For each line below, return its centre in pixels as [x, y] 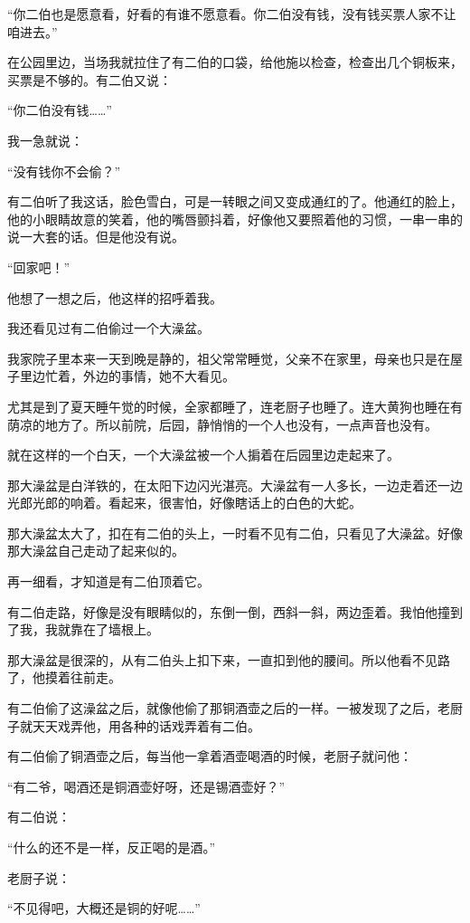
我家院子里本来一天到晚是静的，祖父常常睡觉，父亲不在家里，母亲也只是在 [229, 358]
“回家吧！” [39, 266]
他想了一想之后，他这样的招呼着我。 [115, 297]
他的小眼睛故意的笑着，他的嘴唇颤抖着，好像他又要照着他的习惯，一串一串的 [235, 219]
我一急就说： [45, 140]
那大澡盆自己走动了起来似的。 [96, 551]
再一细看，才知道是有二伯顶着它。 [108, 581]
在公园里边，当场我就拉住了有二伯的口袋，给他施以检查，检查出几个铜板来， [235, 62]
